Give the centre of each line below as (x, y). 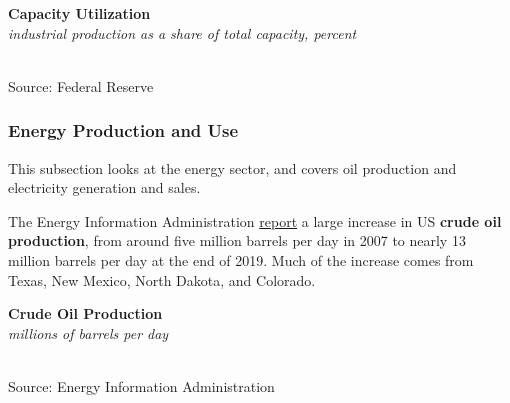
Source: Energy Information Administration (141, 385)
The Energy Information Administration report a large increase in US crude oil (255, 220)
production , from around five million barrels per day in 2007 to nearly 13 (237, 240)
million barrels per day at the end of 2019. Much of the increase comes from (241, 259)
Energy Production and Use (123, 130)
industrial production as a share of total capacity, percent (182, 32)
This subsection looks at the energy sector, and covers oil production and (232, 167)
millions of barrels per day (88, 332)
